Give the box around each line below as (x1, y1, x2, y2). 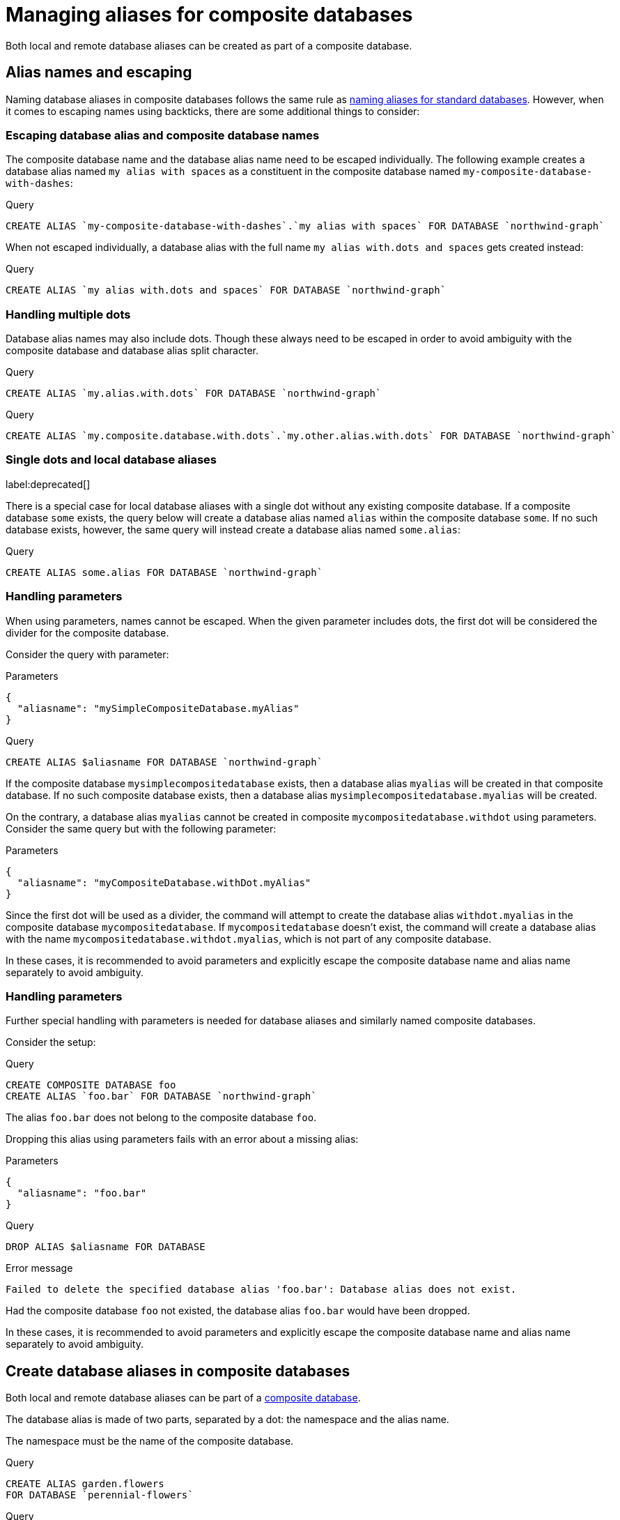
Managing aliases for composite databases (6, 3, 413, 26)
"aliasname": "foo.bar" (17, 1187, 147, 1199)
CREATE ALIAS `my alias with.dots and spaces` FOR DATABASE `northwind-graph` (6, 284, 447, 296)
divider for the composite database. (6, 626, 169, 639)
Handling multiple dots (6, 307, 131, 321)
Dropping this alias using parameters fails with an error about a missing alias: (6, 1133, 359, 1146)
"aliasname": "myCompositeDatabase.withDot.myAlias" (17, 876, 311, 888)
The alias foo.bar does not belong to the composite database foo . (6, 1111, 317, 1124)
